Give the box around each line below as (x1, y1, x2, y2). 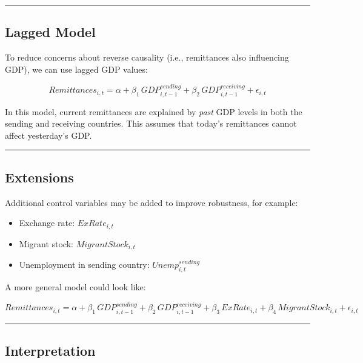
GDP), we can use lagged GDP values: (5, 62, 148, 75)
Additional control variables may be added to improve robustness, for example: (5, 196, 298, 208)
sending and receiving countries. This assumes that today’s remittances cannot (5, 117, 297, 130)
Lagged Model (5, 22, 96, 41)
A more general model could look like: (5, 280, 146, 293)
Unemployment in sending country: (19, 258, 150, 271)
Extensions (5, 167, 74, 186)
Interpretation (5, 341, 96, 360)
